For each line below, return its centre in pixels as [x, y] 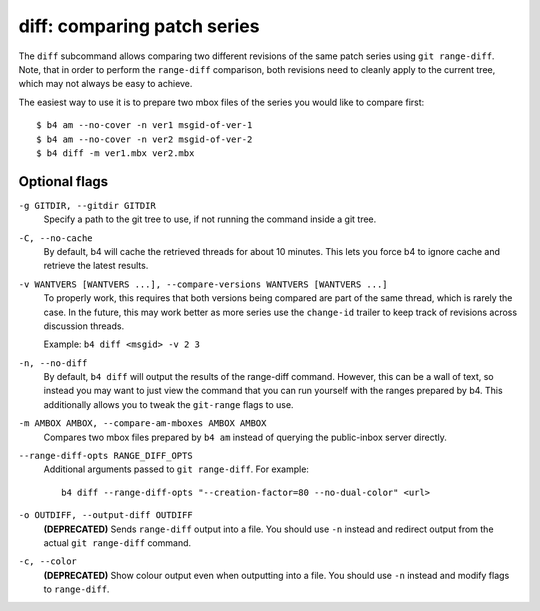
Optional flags [63, 181]
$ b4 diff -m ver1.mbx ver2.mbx [115, 153]
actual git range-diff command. [117, 543]
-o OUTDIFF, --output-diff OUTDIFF [106, 515]
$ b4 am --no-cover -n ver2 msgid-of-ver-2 [144, 139]
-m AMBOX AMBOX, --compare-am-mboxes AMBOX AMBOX [142, 423]
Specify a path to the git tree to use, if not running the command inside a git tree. [210, 219]
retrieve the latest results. [96, 266]
